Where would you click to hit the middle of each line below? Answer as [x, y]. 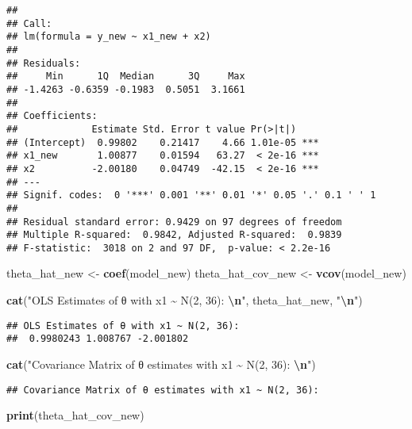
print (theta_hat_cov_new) [75, 415]
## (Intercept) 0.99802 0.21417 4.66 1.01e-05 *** [163, 142]
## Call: [29, 23]
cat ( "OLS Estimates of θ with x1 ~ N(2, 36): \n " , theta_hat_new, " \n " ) [185, 300]
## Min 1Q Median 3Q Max [126, 77]
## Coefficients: [52, 116]
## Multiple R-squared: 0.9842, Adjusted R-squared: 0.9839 [174, 235]
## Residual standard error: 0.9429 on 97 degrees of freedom [174, 222]
